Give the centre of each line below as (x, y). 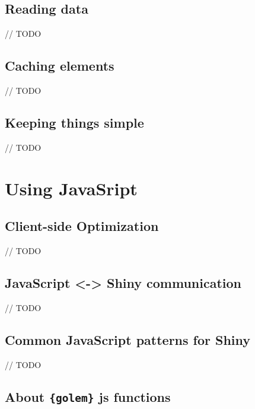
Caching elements (60, 66)
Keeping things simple (74, 122)
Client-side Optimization (82, 226)
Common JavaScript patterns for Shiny (128, 339)
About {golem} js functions (88, 396)
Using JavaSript (71, 188)
